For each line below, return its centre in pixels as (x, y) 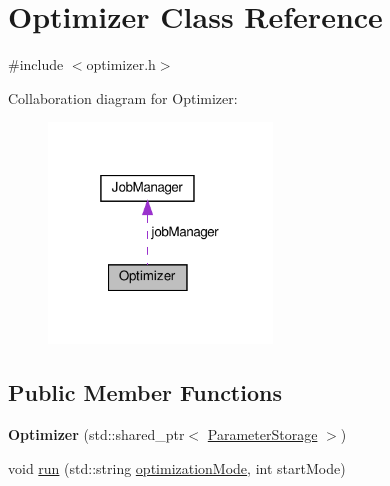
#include (36, 64)
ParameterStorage (262, 434)
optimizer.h (121, 64)
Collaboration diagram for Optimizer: (123, 97)
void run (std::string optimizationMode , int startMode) (177, 467)
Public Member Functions (145, 392)
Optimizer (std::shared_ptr (96, 434)
